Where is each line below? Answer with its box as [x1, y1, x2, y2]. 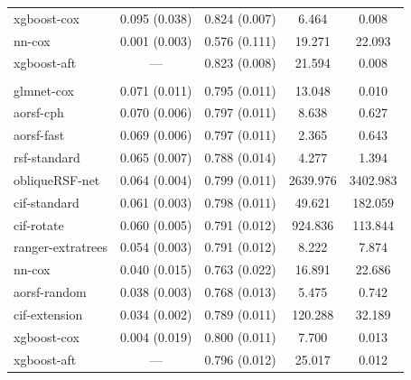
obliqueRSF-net [14, 170, 100, 189]
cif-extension [14, 304, 83, 323]
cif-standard [14, 192, 79, 211]
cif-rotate [14, 215, 64, 234]
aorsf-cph [14, 103, 64, 122]
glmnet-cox [14, 80, 74, 99]
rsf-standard [14, 148, 80, 167]
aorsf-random [14, 283, 87, 301]
